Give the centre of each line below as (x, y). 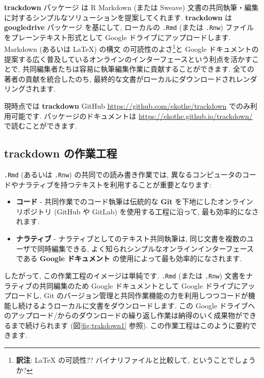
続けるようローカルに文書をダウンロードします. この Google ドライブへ (137, 305)
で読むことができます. (41, 126)
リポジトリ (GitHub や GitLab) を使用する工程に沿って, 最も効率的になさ (137, 211)
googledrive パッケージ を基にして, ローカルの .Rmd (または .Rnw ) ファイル (129, 27)
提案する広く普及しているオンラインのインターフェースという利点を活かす (128, 59)
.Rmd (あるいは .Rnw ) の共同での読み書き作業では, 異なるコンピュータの (123, 175)
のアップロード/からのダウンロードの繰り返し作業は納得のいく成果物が (123, 315)
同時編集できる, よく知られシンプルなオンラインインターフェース (145, 248)
